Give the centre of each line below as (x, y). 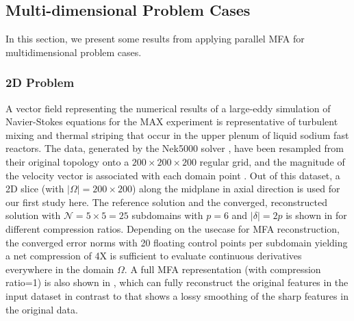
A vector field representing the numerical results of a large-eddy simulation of (168, 108)
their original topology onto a (67, 161)
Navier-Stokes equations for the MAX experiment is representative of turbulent (172, 121)
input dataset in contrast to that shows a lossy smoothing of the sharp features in (177, 295)
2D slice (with (35, 189)
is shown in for (316, 215)
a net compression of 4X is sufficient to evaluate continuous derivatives (154, 256)
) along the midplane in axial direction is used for (236, 189)
